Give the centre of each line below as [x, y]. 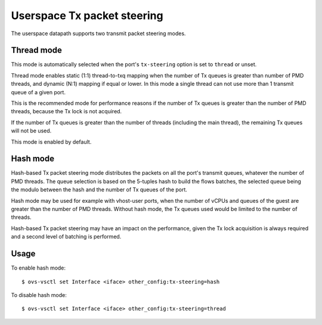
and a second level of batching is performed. [66, 237]
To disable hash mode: [39, 295]
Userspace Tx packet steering [87, 16]
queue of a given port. [38, 92]
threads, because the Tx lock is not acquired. [66, 112]
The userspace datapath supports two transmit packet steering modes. [98, 33]
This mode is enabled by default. [51, 142]
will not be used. [31, 131]
